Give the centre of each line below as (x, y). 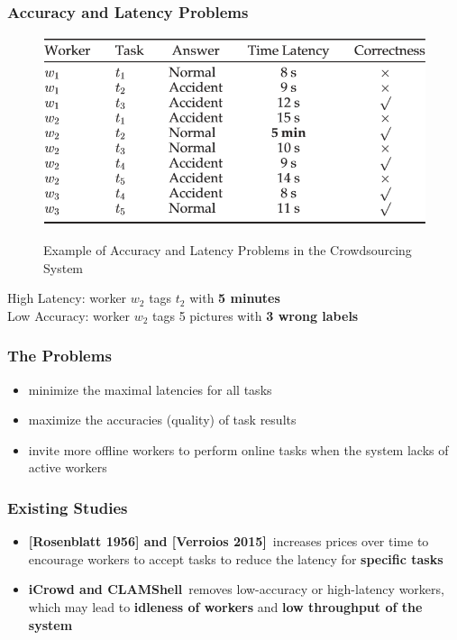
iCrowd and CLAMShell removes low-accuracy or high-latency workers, (236, 589)
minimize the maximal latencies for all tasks (150, 389)
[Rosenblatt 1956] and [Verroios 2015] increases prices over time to (228, 541)
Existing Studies (68, 507)
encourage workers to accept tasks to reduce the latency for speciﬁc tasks (236, 558)
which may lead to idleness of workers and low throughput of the (225, 607)
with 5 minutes (235, 298)
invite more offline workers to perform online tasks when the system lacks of (238, 449)
